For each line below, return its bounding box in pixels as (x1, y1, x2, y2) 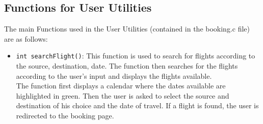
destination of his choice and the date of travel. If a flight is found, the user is (16, 100, 259, 111)
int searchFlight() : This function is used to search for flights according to (16, 50, 255, 61)
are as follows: (4, 33, 48, 44)
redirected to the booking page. (16, 110, 114, 121)
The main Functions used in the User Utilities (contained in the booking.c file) (4, 23, 250, 34)
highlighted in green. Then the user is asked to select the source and (16, 90, 229, 101)
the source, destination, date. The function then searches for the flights (16, 60, 238, 71)
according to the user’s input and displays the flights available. (16, 70, 212, 81)
